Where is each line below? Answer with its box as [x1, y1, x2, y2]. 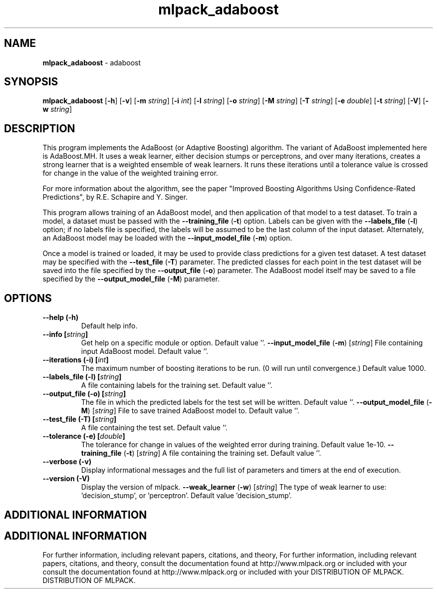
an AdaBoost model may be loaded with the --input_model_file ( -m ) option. [42, 234, 292, 243]
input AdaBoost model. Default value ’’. [81, 347, 209, 356]
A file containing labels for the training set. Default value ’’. [81, 381, 273, 390]
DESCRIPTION [4, 122, 75, 135]
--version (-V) [42, 474, 90, 483]
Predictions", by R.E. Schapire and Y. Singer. [42, 193, 188, 202]
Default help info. [81, 321, 138, 330]
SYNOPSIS [4, 75, 58, 88]
